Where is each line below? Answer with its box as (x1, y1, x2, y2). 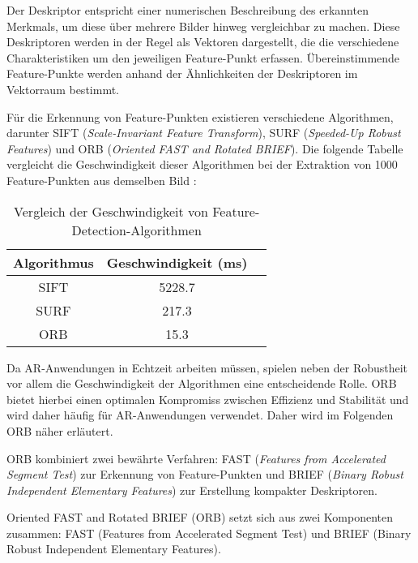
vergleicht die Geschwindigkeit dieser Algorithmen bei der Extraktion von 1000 (6, 156, 398, 173)
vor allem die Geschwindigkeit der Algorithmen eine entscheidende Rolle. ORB (6, 375, 397, 392)
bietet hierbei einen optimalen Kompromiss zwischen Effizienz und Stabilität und (6, 390, 409, 407)
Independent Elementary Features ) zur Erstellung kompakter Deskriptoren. (6, 481, 377, 498)
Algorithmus (13, 252, 94, 272)
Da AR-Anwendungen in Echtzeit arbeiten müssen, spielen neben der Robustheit (6, 359, 408, 376)
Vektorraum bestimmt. (6, 80, 119, 97)
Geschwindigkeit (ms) (106, 252, 248, 272)
